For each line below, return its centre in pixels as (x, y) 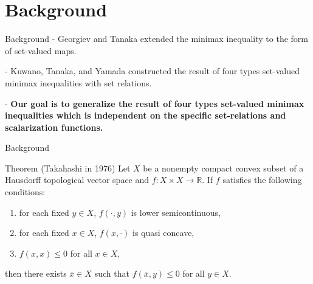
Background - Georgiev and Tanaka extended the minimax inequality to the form (156, 39)
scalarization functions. (54, 127)
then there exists (36, 273)
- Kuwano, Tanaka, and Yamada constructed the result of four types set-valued (152, 71)
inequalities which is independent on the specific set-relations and (146, 115)
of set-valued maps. (41, 50)
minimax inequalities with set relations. (78, 82)
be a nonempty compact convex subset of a (223, 168)
